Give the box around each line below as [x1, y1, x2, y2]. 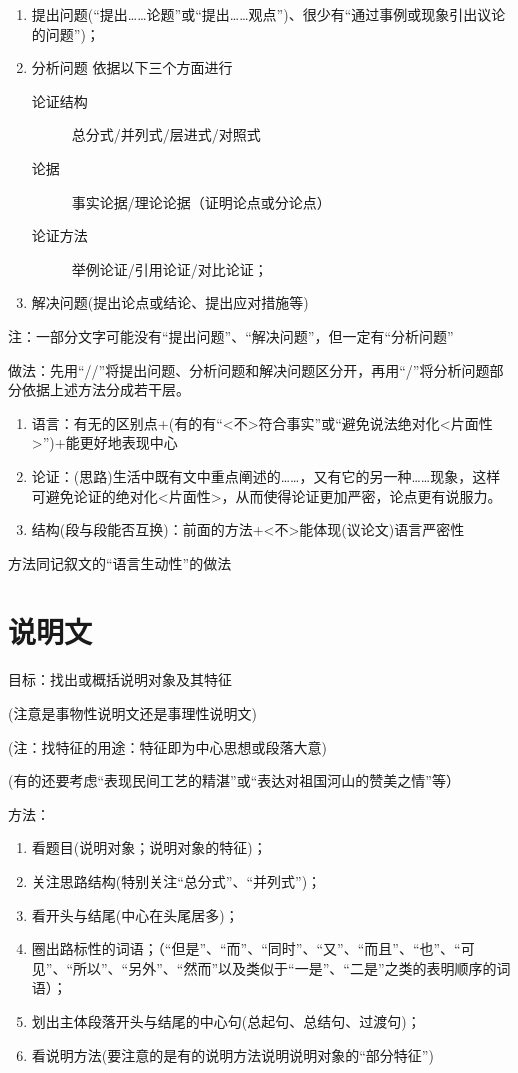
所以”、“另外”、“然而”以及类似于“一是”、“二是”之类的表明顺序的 [73, 957, 497, 978]
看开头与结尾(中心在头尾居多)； [31, 904, 239, 925]
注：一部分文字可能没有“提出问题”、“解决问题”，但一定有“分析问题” [8, 325, 454, 346]
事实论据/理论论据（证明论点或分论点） [71, 191, 331, 212]
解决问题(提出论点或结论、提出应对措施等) [31, 292, 309, 313]
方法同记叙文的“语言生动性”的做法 [8, 552, 232, 573]
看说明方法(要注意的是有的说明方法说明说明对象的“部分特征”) [31, 1044, 434, 1065]
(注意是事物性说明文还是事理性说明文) [8, 703, 257, 723]
